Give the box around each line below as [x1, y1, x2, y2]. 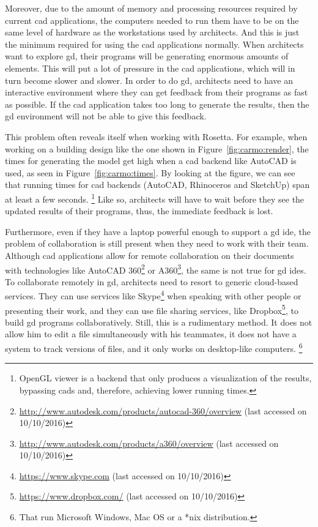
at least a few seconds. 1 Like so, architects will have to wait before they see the [5, 190, 305, 205]
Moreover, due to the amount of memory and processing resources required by [5, 2, 298, 14]
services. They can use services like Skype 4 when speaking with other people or [5, 288, 301, 302]
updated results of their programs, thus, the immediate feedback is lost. [5, 204, 273, 217]
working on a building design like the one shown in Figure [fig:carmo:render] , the [5, 142, 309, 155]
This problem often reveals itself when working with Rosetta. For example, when [5, 130, 308, 143]
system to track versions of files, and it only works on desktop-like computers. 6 [5, 340, 303, 354]
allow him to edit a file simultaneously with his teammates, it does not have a [5, 327, 297, 340]
